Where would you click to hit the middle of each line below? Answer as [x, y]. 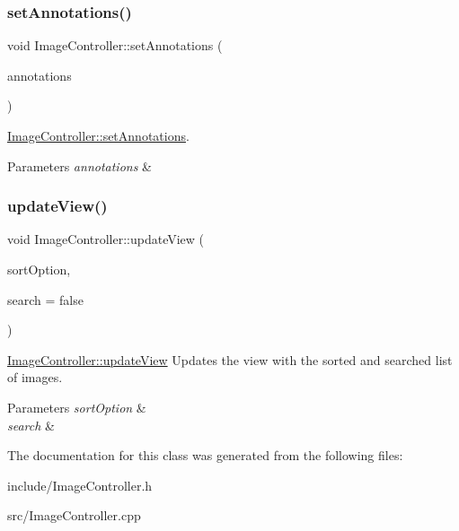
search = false [45, 299]
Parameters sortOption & [77, 407]
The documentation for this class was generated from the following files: [205, 455]
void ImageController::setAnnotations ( [115, 45]
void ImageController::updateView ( [106, 239]
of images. [35, 377]
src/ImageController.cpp [74, 515]
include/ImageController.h [80, 485]
